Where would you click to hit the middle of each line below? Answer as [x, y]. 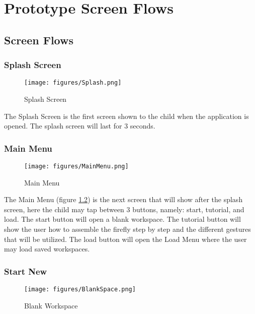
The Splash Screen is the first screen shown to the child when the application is [126, 116]
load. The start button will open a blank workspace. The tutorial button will [122, 219]
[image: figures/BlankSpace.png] [80, 290]
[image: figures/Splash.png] [73, 83]
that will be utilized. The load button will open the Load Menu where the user [125, 239]
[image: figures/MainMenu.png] [76, 167]
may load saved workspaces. [47, 249]
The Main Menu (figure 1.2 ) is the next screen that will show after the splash [123, 199]
